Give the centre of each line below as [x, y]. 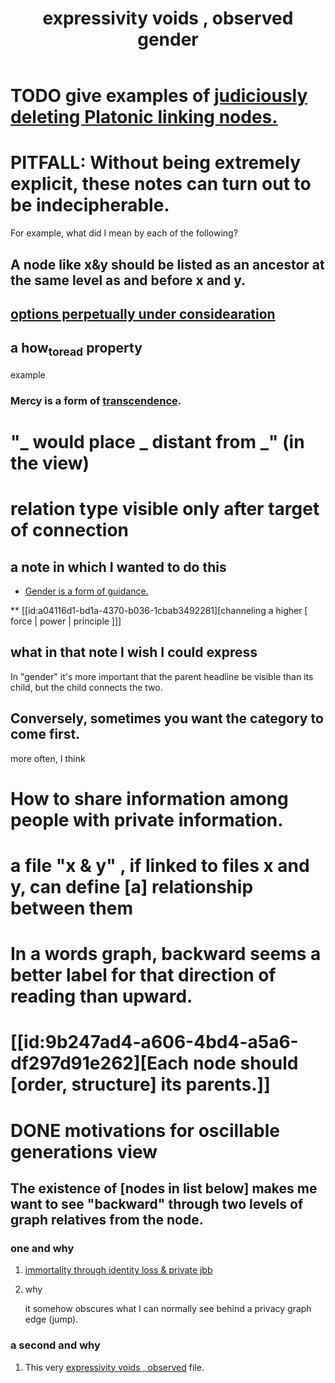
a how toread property [76, 349]
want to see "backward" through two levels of [157, 1203]
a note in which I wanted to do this [118, 567]
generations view [84, 1151]
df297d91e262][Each [100, 1063]
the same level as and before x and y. [128, 280]
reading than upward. [101, 996]
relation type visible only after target [165, 509]
